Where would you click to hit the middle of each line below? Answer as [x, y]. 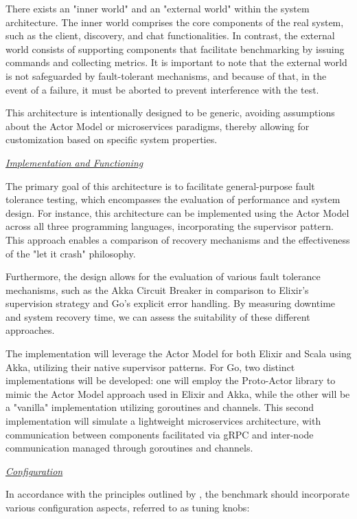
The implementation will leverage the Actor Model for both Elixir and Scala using [178, 353]
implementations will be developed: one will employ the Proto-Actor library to [171, 380]
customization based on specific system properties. [112, 139]
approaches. [30, 330]
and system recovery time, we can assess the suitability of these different [158, 316]
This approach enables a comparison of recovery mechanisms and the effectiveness [178, 239]
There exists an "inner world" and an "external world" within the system [158, 8]
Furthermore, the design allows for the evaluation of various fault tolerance [163, 276]
